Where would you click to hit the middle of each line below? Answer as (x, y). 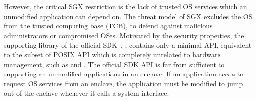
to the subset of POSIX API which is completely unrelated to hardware (112, 54)
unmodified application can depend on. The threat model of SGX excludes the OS (128, 16)
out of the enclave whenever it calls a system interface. (87, 93)
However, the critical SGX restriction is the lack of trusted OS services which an (126, 6)
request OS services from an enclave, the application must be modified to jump (124, 83)
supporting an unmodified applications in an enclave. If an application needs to (124, 74)
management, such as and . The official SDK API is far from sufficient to (114, 64)
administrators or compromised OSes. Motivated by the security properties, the (124, 35)
